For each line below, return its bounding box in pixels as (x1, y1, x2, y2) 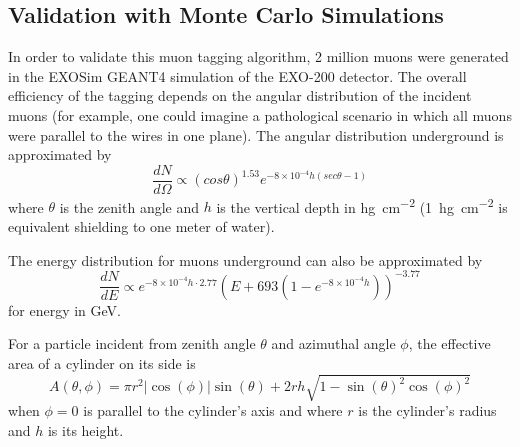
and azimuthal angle (271, 333, 396, 354)
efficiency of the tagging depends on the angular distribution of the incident (8, 85, 472, 106)
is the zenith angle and (59, 196, 200, 217)
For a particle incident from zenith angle (8, 333, 256, 354)
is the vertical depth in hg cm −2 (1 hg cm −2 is (216, 193, 508, 217)
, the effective (408, 333, 491, 354)
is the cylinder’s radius (358, 400, 497, 421)
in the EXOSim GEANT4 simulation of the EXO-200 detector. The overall (8, 65, 467, 86)
